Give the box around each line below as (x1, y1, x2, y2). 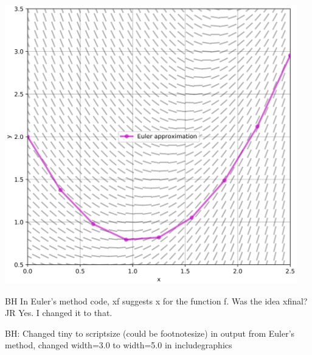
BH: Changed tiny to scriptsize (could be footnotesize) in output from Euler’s (5, 326, 295, 339)
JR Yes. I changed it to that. (5, 306, 113, 319)
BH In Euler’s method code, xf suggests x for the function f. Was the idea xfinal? (5, 294, 308, 307)
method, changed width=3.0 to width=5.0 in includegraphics (5, 339, 232, 351)
